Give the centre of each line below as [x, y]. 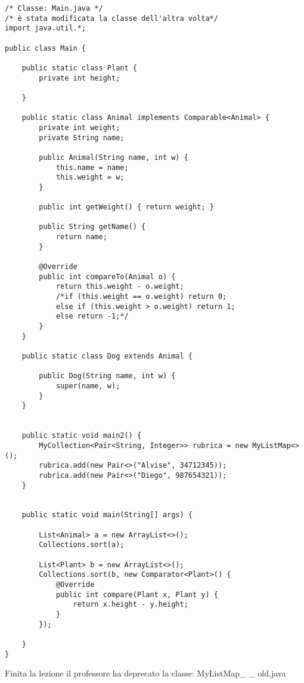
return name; [81, 237]
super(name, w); [88, 386]
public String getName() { [92, 227]
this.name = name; [92, 167]
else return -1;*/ [92, 316]
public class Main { [46, 48]
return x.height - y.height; [131, 605]
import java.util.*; [46, 28]
